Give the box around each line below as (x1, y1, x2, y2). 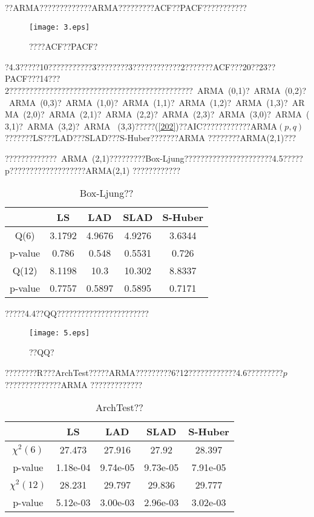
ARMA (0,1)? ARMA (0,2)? (197, 84, 307, 97)
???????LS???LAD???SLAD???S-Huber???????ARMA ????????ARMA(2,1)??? (5, 131, 296, 144)
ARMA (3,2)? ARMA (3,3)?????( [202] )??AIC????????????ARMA (27, 119, 278, 132)
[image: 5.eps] (29, 328, 90, 337)
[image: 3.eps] (29, 22, 90, 31)
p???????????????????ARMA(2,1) (5, 163, 130, 176)
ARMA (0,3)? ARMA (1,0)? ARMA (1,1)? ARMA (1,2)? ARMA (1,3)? (8, 96, 288, 108)
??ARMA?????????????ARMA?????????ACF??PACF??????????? (5, 1, 247, 13)
